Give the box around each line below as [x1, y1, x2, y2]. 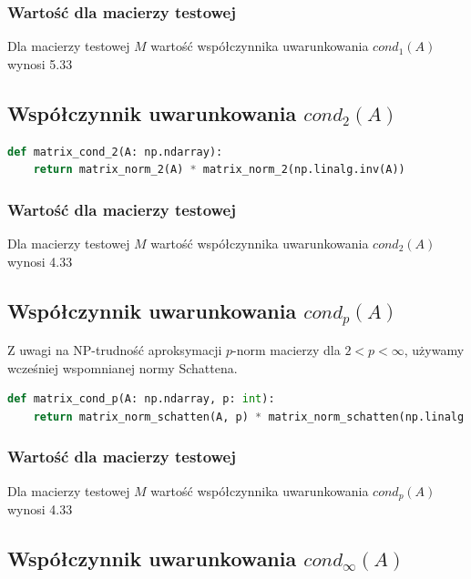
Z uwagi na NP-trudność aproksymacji [7, 340, 222, 360]
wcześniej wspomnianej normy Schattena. [7, 358, 238, 377]
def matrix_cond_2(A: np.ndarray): [7, 145, 223, 158]
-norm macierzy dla [232, 340, 341, 360]
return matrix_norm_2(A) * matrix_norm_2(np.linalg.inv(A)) [33, 163, 405, 177]
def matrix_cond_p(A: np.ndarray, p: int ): [7, 392, 275, 406]
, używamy [404, 340, 465, 360]
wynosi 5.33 [7, 54, 73, 73]
